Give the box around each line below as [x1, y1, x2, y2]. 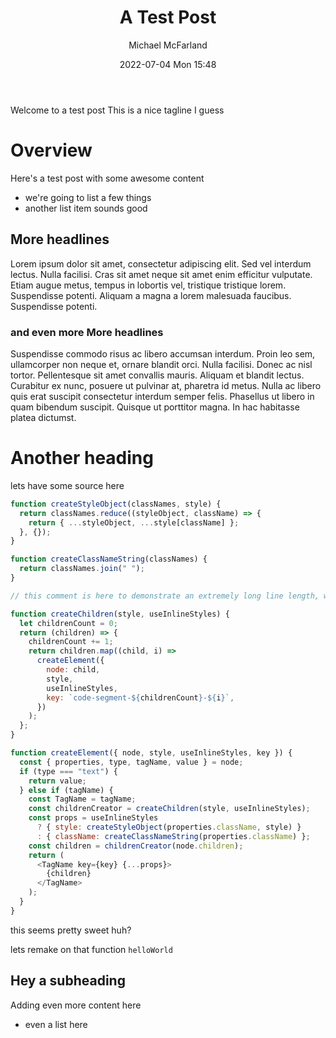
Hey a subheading [10, 972, 126, 990]
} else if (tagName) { [19, 785, 114, 795]
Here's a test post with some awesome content [10, 172, 205, 184]
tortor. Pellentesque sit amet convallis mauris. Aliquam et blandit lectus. [10, 369, 305, 381]
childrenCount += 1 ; [28, 637, 114, 647]
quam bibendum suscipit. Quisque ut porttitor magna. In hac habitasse [10, 401, 300, 413]
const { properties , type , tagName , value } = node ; [19, 757, 244, 767]
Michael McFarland [128, 39, 208, 51]
